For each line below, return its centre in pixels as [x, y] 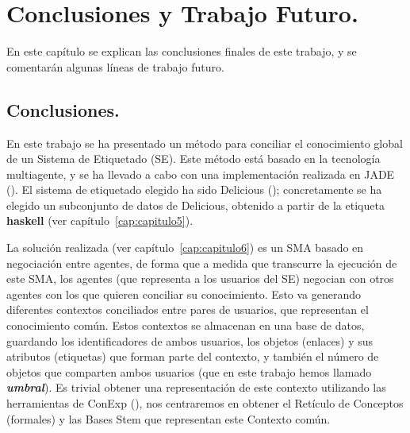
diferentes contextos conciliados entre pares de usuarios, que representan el [188, 309]
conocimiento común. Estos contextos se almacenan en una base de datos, [186, 325]
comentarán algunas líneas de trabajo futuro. [115, 66]
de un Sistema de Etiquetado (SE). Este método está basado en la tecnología [194, 159]
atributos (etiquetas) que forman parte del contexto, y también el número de [193, 356]
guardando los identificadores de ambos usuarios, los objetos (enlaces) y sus [190, 340]
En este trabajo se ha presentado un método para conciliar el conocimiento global [205, 143]
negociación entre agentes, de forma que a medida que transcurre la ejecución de [202, 263]
